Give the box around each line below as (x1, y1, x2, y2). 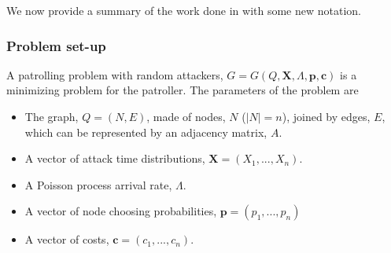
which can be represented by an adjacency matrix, (24, 123, 267, 140)
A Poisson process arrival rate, (24, 176, 172, 192)
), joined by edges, (282, 108, 371, 124)
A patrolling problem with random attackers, (6, 66, 223, 82)
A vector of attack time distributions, (24, 150, 205, 167)
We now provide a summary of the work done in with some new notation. (6, 2, 361, 18)
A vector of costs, (24, 231, 109, 247)
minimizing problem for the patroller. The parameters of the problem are (6, 82, 359, 98)
